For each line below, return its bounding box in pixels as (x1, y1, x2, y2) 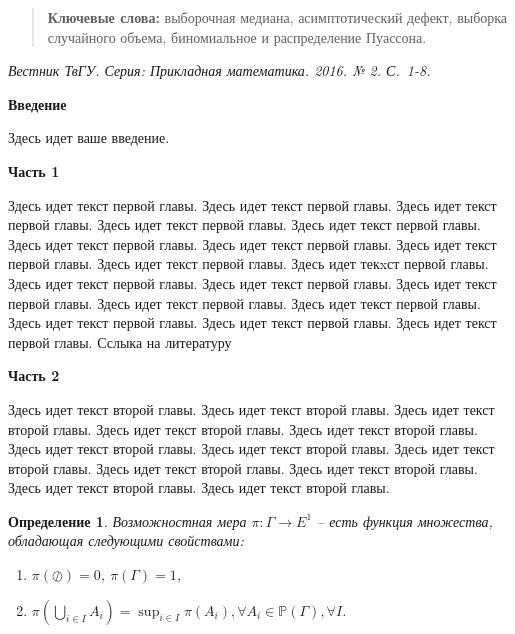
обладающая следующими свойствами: (8, 530, 244, 551)
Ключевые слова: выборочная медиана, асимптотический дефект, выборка (47, 7, 508, 27)
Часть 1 (8, 160, 60, 181)
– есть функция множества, (317, 510, 493, 531)
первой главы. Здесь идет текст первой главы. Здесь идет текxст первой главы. (8, 253, 489, 274)
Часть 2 (8, 365, 60, 386)
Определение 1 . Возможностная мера (8, 510, 247, 531)
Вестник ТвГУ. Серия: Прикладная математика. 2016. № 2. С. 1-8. (8, 60, 431, 81)
